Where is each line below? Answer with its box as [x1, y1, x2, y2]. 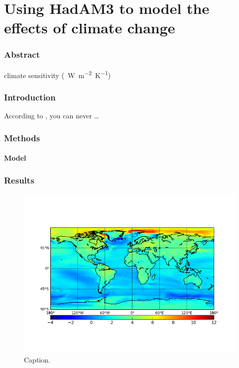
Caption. [24, 355, 50, 365]
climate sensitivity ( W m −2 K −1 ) [4, 68, 111, 80]
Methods [4, 131, 40, 144]
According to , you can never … [4, 110, 99, 121]
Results [4, 174, 34, 186]
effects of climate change [4, 17, 175, 38]
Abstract [4, 48, 40, 61]
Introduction [4, 91, 56, 103]
